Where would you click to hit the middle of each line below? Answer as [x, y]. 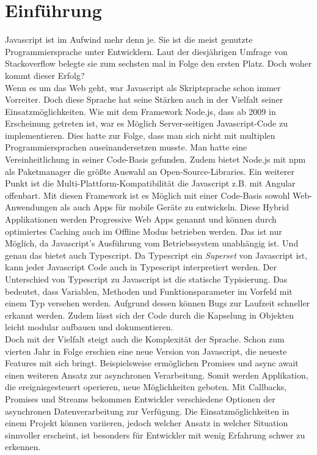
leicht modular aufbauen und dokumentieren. [89, 327]
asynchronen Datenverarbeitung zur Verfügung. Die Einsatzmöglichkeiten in [147, 411]
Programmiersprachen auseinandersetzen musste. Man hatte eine [126, 147]
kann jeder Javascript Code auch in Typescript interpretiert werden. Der [141, 267]
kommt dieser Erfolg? [45, 75]
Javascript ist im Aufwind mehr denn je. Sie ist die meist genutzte [129, 39]
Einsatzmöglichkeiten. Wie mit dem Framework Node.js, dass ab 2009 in [140, 111]
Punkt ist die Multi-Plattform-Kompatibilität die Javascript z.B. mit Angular [150, 183]
